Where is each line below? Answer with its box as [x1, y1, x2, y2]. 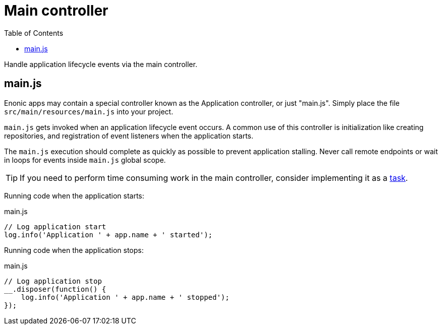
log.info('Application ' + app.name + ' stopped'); [21, 293, 230, 301]
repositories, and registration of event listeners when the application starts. [4, 131, 254, 140]
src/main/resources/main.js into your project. [4, 107, 174, 116]
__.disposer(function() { [4, 285, 106, 293]
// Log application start [4, 222, 106, 231]
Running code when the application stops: [4, 245, 144, 254]
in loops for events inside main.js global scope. [4, 155, 166, 164]
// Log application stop [4, 277, 102, 285]
